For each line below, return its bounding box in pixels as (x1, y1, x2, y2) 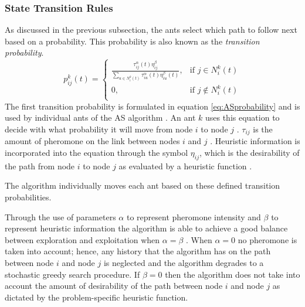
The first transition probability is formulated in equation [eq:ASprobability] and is (5, 100, 300, 112)
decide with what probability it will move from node (5, 122, 193, 135)
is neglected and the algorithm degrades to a (103, 256, 264, 268)
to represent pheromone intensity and (126, 210, 261, 223)
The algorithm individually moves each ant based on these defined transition (5, 179, 280, 192)
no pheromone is (238, 233, 297, 245)
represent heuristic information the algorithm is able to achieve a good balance (5, 222, 288, 234)
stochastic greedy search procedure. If (5, 268, 140, 280)
